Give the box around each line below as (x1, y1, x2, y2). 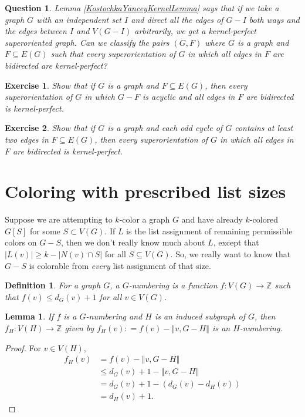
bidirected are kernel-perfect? (5, 59, 107, 71)
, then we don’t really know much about (60, 236, 205, 248)
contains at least (235, 122, 293, 134)
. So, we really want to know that (170, 248, 291, 260)
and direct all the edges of (131, 13, 223, 25)
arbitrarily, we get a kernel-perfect (134, 25, 257, 37)
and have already (181, 213, 243, 226)
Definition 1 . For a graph (5, 279, 101, 291)
